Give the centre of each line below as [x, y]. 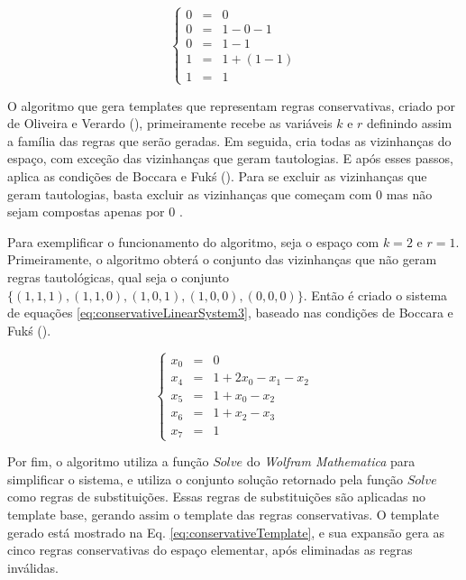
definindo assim [410, 123]
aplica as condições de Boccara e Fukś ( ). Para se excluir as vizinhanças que [217, 176]
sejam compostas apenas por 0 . [95, 212]
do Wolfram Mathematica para [331, 461]
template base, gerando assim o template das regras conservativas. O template [223, 515]
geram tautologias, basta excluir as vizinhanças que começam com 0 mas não [220, 193]
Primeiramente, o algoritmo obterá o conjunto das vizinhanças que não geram [222, 259]
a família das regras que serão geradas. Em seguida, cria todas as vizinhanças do [229, 140]
